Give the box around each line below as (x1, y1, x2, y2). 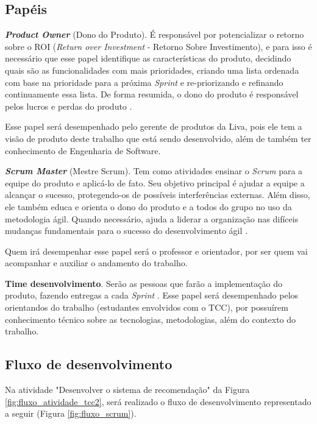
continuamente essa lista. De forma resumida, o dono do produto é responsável (5, 88, 299, 101)
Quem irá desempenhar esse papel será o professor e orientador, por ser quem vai (5, 244, 308, 257)
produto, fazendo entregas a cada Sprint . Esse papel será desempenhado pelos (5, 289, 299, 302)
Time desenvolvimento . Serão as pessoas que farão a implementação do (5, 277, 282, 289)
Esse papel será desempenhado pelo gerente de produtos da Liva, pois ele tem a (5, 120, 302, 133)
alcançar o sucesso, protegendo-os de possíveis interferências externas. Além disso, (5, 188, 310, 201)
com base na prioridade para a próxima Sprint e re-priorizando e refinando (5, 76, 283, 88)
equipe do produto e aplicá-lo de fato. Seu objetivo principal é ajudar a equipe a (5, 176, 305, 189)
